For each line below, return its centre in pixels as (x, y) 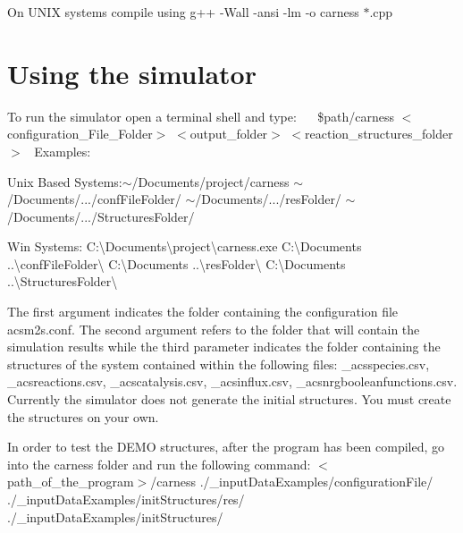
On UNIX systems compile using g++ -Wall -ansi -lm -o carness (183, 12)
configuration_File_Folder (80, 134)
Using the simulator (132, 73)
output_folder (229, 134)
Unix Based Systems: (65, 181)
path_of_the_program (71, 482)
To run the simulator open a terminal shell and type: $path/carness (201, 116)
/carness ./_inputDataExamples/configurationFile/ (292, 482)
